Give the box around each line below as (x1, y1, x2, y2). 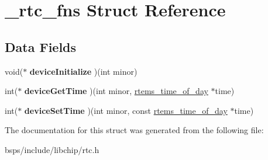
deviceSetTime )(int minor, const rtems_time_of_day (24, 104, 228, 116)
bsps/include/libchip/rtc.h (5, 143, 99, 155)
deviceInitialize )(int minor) (29, 65, 138, 77)
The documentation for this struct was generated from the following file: (5, 124, 264, 136)
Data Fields (5, 37, 77, 55)
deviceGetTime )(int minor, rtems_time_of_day (24, 85, 208, 97)
